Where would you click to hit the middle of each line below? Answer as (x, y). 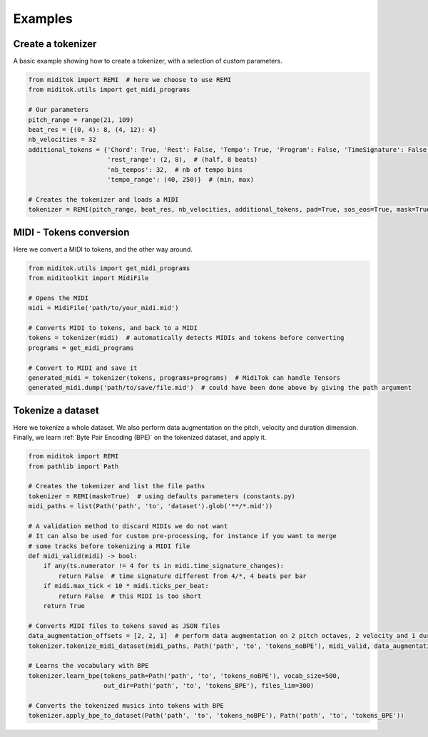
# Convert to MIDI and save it (83, 368)
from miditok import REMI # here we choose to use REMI (130, 80)
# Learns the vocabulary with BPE (88, 666)
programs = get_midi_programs (81, 348)
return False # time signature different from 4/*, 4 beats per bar (182, 576)
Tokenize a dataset (56, 410)
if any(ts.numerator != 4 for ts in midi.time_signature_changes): (164, 566)
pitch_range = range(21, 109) (81, 120)
